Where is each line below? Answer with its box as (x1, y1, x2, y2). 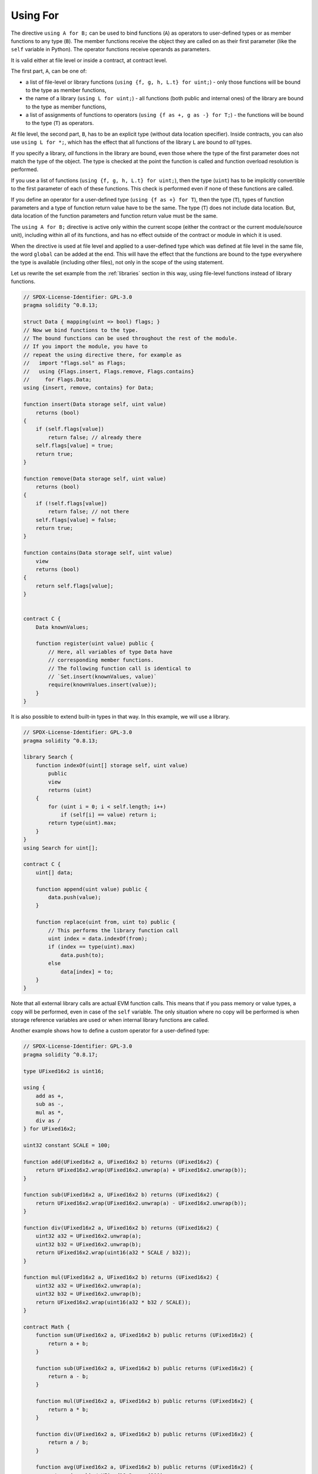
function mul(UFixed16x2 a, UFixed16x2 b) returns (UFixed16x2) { (23, 1274, 219, 1281)
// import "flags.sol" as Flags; (23, 360, 126, 367)
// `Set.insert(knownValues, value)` (48, 673, 157, 680)
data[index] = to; (60, 968, 114, 975)
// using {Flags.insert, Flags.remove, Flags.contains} (23, 368, 194, 374)
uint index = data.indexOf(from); (48, 935, 148, 942)
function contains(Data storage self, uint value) (23, 550, 173, 557)
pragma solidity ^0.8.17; (23, 1051, 98, 1058)
